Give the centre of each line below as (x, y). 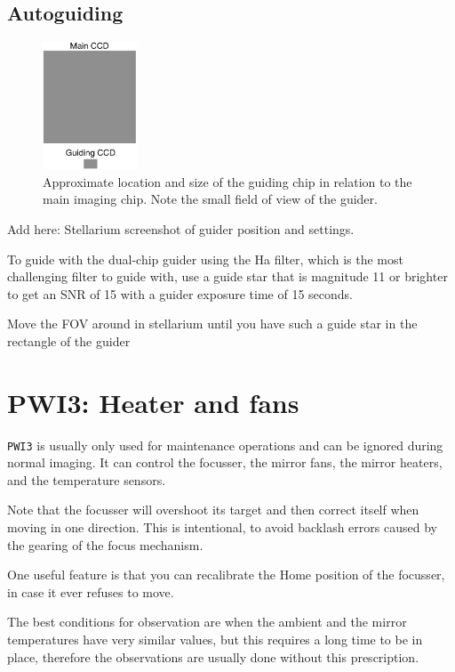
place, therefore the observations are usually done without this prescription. (213, 656)
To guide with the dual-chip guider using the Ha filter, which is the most (205, 259)
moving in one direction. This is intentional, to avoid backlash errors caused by (222, 527)
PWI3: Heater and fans (153, 402)
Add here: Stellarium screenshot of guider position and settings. (181, 228)
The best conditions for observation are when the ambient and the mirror (207, 622)
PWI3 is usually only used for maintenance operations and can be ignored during (225, 445)
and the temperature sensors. (87, 479)
